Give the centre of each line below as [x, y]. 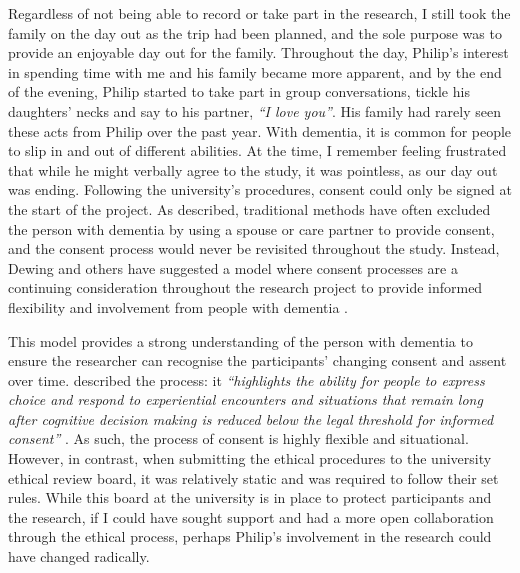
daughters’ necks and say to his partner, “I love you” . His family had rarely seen [254, 110]
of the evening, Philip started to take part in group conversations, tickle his [239, 91]
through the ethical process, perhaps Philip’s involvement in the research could [250, 536]
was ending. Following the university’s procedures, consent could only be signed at [260, 189]
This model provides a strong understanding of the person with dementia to [240, 340]
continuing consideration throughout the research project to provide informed [245, 287]
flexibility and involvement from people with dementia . [178, 306]
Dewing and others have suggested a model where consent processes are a [233, 267]
